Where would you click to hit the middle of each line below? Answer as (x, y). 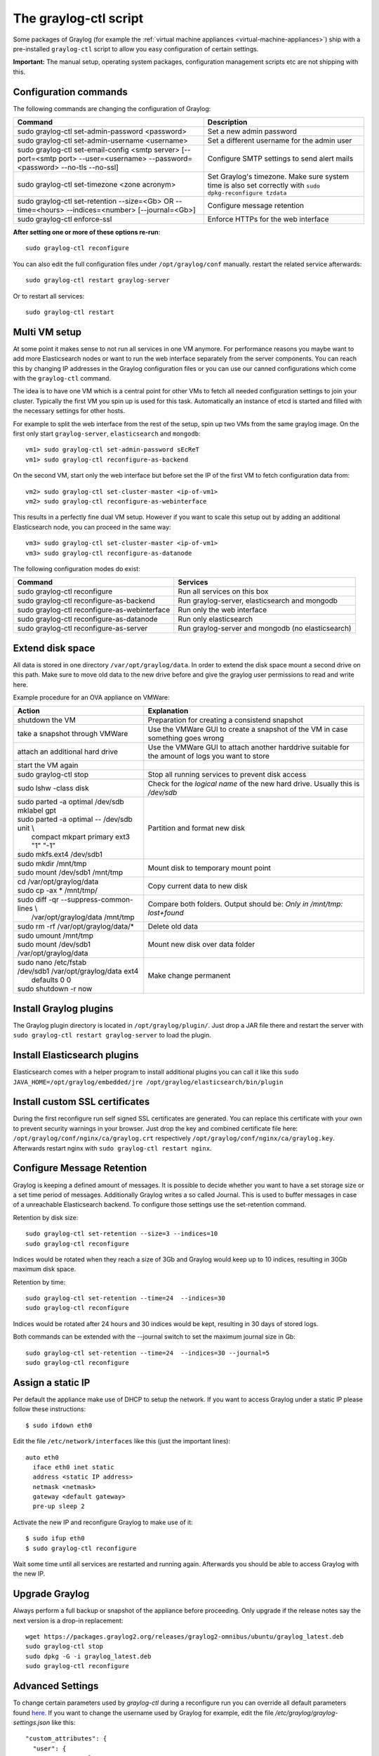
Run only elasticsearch (215, 620)
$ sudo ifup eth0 (55, 1539)
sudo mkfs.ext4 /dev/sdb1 (60, 855)
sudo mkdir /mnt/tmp (52, 864)
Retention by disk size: (46, 1217)
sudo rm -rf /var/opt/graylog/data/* (76, 926)
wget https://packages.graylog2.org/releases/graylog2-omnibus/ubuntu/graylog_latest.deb (185, 1637)
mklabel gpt (36, 811)
